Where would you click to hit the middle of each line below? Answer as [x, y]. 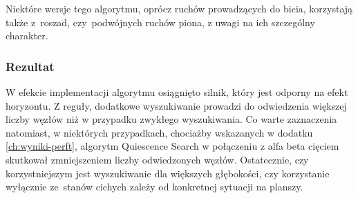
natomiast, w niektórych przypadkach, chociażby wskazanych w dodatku [159, 132]
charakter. [27, 36]
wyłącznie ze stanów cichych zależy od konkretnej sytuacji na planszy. [154, 187]
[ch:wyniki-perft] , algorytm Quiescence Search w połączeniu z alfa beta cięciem [172, 146]
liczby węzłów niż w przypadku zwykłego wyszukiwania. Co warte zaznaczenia [171, 119]
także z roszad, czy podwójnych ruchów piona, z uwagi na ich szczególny [160, 22]
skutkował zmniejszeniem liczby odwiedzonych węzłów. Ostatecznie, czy [157, 159]
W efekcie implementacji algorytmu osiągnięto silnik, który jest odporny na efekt [177, 92]
